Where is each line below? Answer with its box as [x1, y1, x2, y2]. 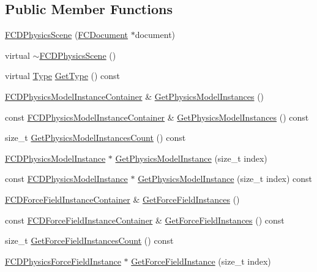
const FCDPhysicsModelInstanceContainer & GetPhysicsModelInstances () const [5, 110, 309, 123]
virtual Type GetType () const [5, 69, 121, 82]
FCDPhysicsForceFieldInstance [5, 254, 121, 267]
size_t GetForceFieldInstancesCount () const [5, 234, 174, 247]
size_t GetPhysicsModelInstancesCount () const [5, 131, 186, 144]
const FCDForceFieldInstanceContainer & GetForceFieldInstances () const [5, 213, 285, 226]
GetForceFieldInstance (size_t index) [131, 254, 271, 267]
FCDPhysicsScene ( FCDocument [5, 28, 129, 41]
